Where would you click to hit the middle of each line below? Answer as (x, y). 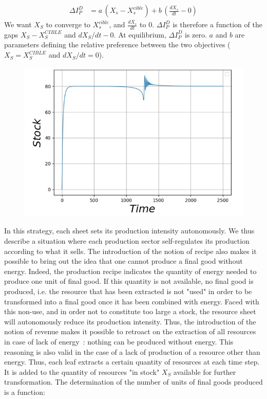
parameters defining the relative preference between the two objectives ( (117, 44)
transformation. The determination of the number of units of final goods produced (133, 382)
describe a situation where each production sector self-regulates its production (127, 241)
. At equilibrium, (140, 34)
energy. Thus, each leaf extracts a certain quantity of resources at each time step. (132, 362)
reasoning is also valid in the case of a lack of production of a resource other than (132, 351)
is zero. (196, 34)
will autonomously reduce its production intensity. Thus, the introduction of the (130, 321)
